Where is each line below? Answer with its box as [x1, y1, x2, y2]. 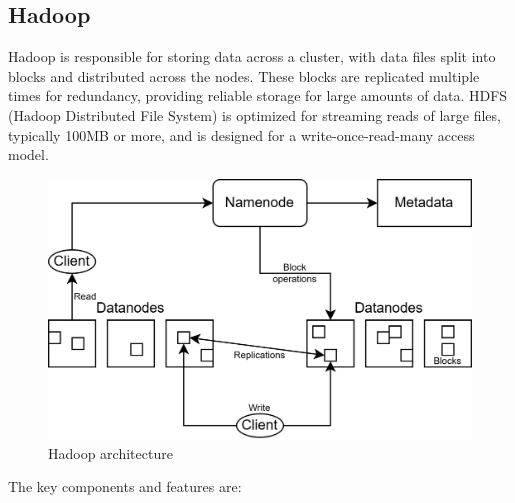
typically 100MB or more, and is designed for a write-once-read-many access [8, 124, 475, 145]
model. [8, 144, 49, 165]
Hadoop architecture [48, 442, 173, 463]
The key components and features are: [8, 476, 242, 497]
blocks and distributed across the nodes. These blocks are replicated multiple [8, 65, 480, 86]
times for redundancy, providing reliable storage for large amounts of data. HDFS [8, 85, 508, 106]
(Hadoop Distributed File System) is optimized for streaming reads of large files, [8, 104, 501, 125]
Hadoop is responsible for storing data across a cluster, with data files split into [8, 46, 496, 67]
